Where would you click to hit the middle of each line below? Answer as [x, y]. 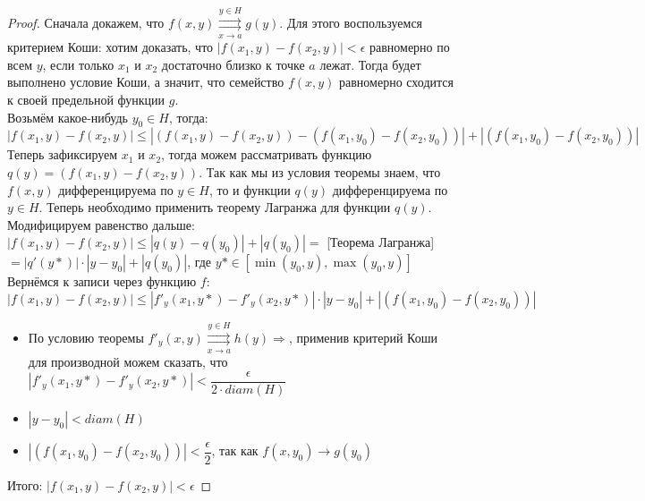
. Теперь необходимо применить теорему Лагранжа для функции [215, 207]
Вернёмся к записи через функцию [102, 281]
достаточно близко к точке [233, 64]
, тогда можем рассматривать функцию [267, 154]
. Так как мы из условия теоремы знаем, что [320, 171]
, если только [78, 64]
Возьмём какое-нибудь [68, 117]
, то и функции [250, 189]
